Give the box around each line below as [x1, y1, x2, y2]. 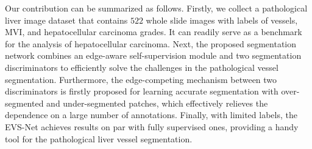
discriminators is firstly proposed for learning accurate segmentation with [5, 85, 278, 98]
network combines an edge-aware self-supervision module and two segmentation [5, 49, 302, 62]
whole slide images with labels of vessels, [146, 13, 298, 26]
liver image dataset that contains [5, 13, 128, 26]
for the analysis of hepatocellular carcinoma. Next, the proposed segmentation [5, 37, 297, 50]
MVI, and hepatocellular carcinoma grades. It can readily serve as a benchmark [5, 25, 302, 38]
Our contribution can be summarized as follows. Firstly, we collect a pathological [5, 2, 308, 14]
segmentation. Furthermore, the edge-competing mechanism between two [5, 73, 277, 85]
